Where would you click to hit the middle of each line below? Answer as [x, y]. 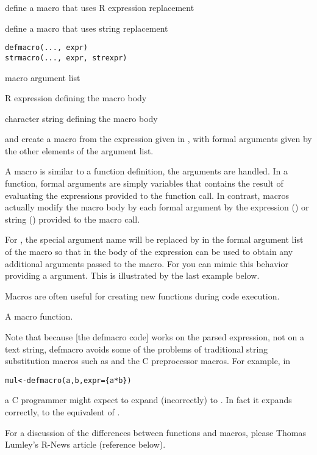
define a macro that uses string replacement [87, 28]
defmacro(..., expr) [47, 48]
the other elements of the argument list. [79, 150]
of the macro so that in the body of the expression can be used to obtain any [149, 252]
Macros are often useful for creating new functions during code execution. [142, 296]
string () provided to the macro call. [73, 219]
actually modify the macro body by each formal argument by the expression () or [157, 207]
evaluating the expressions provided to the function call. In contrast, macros [147, 195]
